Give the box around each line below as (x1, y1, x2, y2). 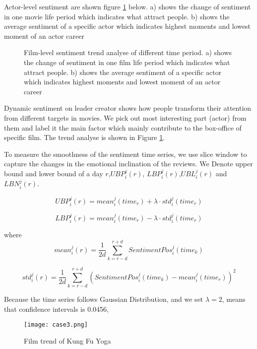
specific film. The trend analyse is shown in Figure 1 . (4, 132, 165, 142)
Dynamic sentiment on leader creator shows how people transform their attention (4, 103, 252, 113)
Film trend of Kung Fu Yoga (24, 335, 111, 346)
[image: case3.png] (24, 321, 88, 329)
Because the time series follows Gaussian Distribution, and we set (4, 294, 203, 304)
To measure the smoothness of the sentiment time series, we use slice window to (4, 148, 247, 159)
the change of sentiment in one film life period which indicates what (24, 57, 230, 67)
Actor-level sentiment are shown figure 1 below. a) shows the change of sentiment (4, 1, 251, 11)
